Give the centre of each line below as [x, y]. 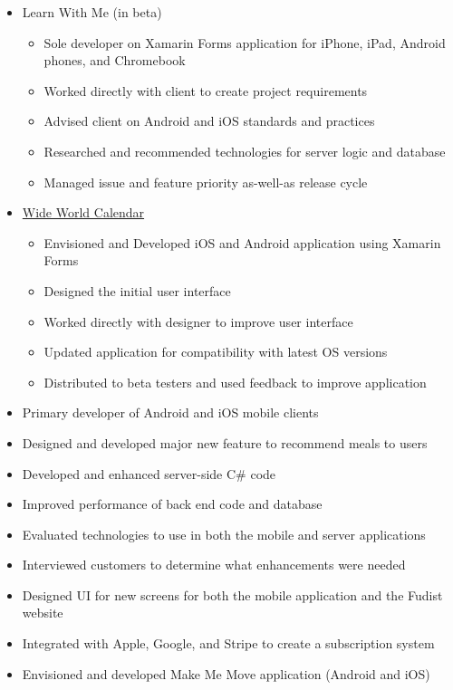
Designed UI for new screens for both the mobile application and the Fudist [232, 594]
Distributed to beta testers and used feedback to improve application [235, 382]
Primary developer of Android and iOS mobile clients [170, 412]
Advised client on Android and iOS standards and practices [209, 121]
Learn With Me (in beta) [92, 12]
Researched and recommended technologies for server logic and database [245, 151]
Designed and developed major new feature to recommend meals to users [225, 442]
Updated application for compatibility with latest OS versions [216, 352]
